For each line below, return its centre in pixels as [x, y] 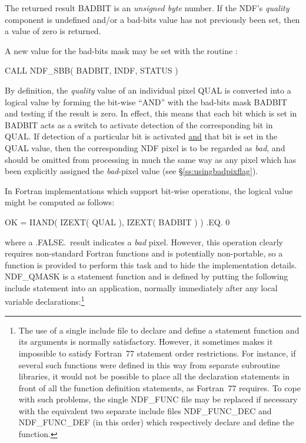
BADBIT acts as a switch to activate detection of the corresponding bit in [139, 124]
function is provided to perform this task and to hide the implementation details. [151, 264]
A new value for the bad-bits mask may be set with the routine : [121, 50]
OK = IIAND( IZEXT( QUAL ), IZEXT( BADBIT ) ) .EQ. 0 [117, 221]
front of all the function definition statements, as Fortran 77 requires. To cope [159, 387]
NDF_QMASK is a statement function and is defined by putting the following [147, 276]
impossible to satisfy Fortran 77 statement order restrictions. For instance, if [157, 353]
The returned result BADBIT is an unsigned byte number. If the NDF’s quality [147, 8]
